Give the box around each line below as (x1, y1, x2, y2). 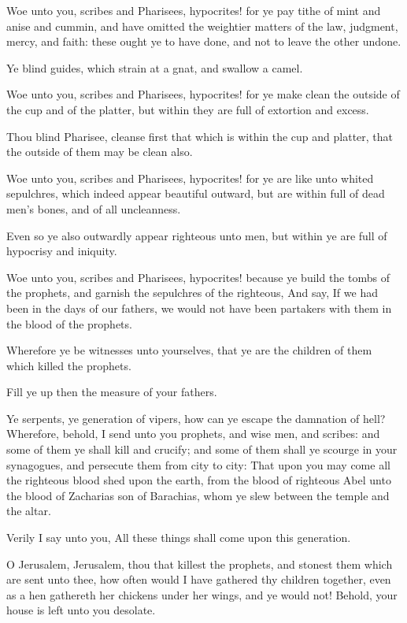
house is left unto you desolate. (6, 602, 156, 618)
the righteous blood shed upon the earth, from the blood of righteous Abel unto (6, 472, 391, 488)
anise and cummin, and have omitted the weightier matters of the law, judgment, (6, 17, 398, 34)
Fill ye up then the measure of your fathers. (6, 384, 217, 400)
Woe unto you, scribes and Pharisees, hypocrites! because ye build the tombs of (6, 269, 390, 285)
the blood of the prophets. (6, 315, 132, 332)
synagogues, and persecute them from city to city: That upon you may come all (6, 456, 390, 473)
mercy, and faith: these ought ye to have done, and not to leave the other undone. (6, 33, 401, 50)
